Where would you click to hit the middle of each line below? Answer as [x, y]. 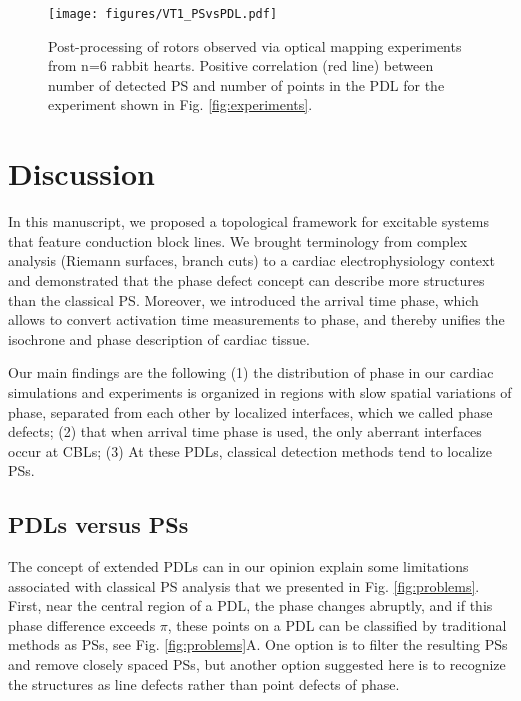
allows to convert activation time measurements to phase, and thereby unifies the [256, 319]
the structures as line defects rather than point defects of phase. [204, 683]
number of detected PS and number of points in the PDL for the [246, 84]
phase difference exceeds [82, 624]
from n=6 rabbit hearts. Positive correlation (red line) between [241, 65]
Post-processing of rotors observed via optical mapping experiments [255, 45]
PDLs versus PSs [98, 524]
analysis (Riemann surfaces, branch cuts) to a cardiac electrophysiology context [251, 260]
